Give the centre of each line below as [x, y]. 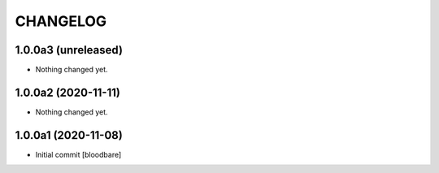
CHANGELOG [61, 21]
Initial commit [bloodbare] [78, 154]
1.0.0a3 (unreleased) [69, 50]
